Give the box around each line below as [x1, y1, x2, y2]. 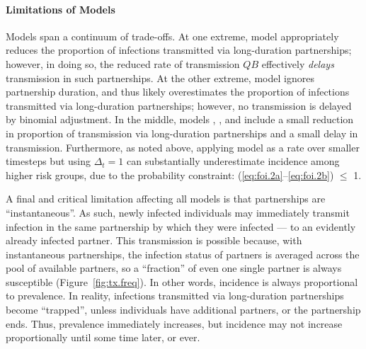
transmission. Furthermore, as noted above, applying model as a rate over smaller [6, 139, 360, 154]
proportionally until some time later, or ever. [6, 330, 200, 345]
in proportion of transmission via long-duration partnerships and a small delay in [6, 125, 358, 140]
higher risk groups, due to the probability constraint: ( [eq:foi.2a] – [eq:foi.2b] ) [6, 167, 334, 182]
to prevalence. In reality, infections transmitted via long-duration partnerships [6, 288, 344, 303]
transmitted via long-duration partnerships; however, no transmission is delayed [6, 98, 352, 113]
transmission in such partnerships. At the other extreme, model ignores [6, 70, 314, 85]
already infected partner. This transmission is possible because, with [6, 233, 302, 248]
